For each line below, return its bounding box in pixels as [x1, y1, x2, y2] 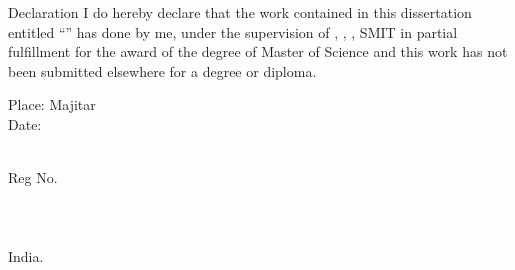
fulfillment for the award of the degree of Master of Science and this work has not [8, 41, 508, 62]
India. [8, 245, 44, 266]
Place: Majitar [8, 94, 96, 115]
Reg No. [8, 167, 58, 188]
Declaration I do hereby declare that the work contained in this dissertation [8, 2, 472, 22]
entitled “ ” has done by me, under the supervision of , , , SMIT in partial [8, 21, 458, 42]
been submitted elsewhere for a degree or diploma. [8, 60, 317, 81]
